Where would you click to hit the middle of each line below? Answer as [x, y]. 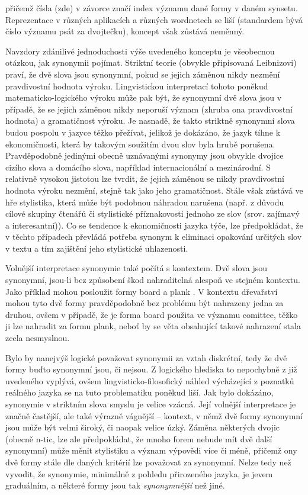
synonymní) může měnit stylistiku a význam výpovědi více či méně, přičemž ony [151, 450]
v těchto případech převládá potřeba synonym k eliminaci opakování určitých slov [154, 237]
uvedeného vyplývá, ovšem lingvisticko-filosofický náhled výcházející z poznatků [150, 380]
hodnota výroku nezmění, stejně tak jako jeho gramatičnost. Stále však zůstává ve [154, 190]
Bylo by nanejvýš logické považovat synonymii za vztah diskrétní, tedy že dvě [146, 357]
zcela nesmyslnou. [38, 338]
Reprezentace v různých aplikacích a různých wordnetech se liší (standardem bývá [154, 19]
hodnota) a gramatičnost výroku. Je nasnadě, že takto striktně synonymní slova [150, 120]
